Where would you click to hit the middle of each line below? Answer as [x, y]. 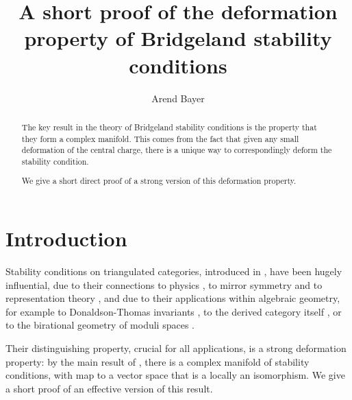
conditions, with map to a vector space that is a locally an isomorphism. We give [175, 375]
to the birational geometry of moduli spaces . [100, 325]
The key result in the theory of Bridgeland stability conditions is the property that [169, 127]
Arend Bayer [178, 98]
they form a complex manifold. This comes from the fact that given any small [160, 138]
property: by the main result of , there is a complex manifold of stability [158, 361]
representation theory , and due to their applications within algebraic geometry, [173, 298]
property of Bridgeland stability [178, 38]
